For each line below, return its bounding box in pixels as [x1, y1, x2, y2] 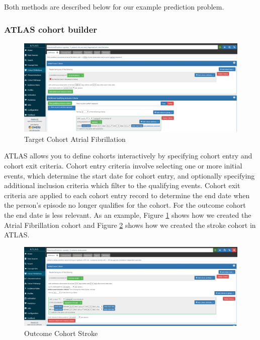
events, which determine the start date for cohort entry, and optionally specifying [4, 170, 255, 181]
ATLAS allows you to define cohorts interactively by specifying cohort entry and [4, 150, 252, 161]
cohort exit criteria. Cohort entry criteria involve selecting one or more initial [4, 160, 242, 171]
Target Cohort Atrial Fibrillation [24, 133, 126, 144]
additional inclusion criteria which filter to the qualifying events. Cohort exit [4, 180, 240, 191]
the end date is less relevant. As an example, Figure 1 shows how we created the [4, 209, 251, 220]
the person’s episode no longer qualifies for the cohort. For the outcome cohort [4, 200, 246, 210]
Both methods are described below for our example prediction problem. [4, 2, 224, 12]
